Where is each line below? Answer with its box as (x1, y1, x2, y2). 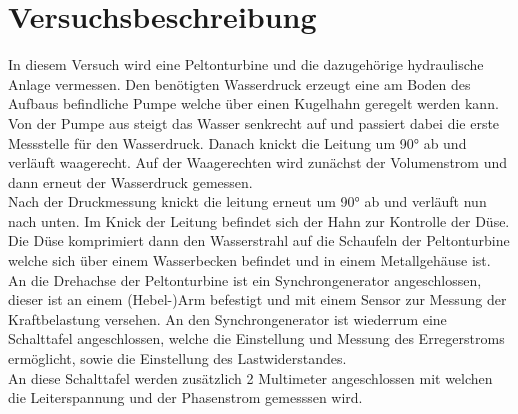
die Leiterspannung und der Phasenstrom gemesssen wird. (8, 387, 363, 408)
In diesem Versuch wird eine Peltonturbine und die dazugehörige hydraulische (8, 54, 484, 75)
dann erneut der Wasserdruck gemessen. (8, 171, 253, 192)
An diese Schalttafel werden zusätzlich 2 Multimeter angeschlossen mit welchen (8, 367, 493, 388)
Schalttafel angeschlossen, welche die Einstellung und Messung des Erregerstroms (8, 328, 505, 349)
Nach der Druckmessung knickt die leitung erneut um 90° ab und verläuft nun (8, 191, 487, 212)
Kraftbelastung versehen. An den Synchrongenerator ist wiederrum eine (8, 308, 447, 329)
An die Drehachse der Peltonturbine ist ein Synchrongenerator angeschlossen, (8, 269, 482, 290)
